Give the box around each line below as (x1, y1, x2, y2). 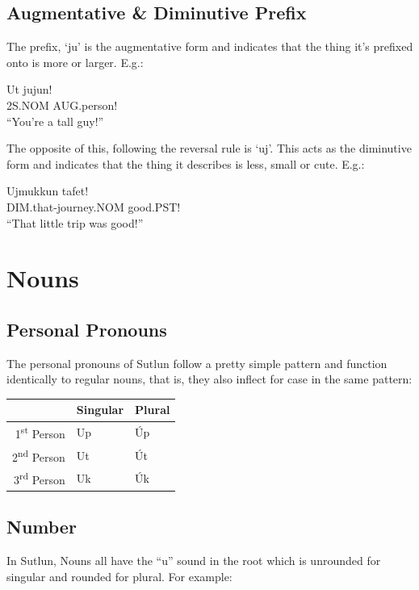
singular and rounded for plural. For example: (6, 567, 233, 584)
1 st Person (15, 423, 65, 441)
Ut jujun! (6, 81, 52, 98)
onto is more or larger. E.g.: (6, 53, 144, 70)
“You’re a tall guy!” (6, 112, 104, 129)
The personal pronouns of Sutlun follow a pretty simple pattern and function (6, 354, 388, 371)
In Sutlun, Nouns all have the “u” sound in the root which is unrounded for (6, 552, 381, 569)
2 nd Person (12, 446, 65, 465)
